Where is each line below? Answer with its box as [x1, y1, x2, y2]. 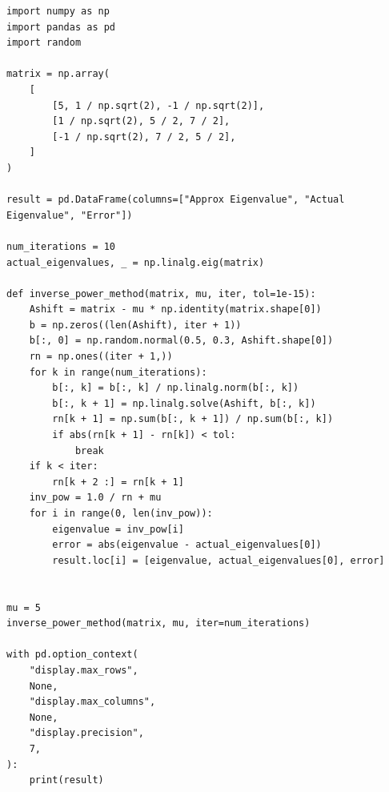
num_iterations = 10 [6, 240, 116, 252]
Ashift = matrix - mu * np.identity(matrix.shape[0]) [29, 304, 322, 316]
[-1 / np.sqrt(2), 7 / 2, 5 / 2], [52, 131, 236, 143]
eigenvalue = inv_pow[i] [52, 523, 184, 535]
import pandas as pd [6, 21, 116, 33]
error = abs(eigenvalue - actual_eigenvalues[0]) [52, 539, 322, 551]
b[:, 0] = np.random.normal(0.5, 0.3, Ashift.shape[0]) [29, 335, 334, 347]
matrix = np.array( [6, 68, 110, 80]
